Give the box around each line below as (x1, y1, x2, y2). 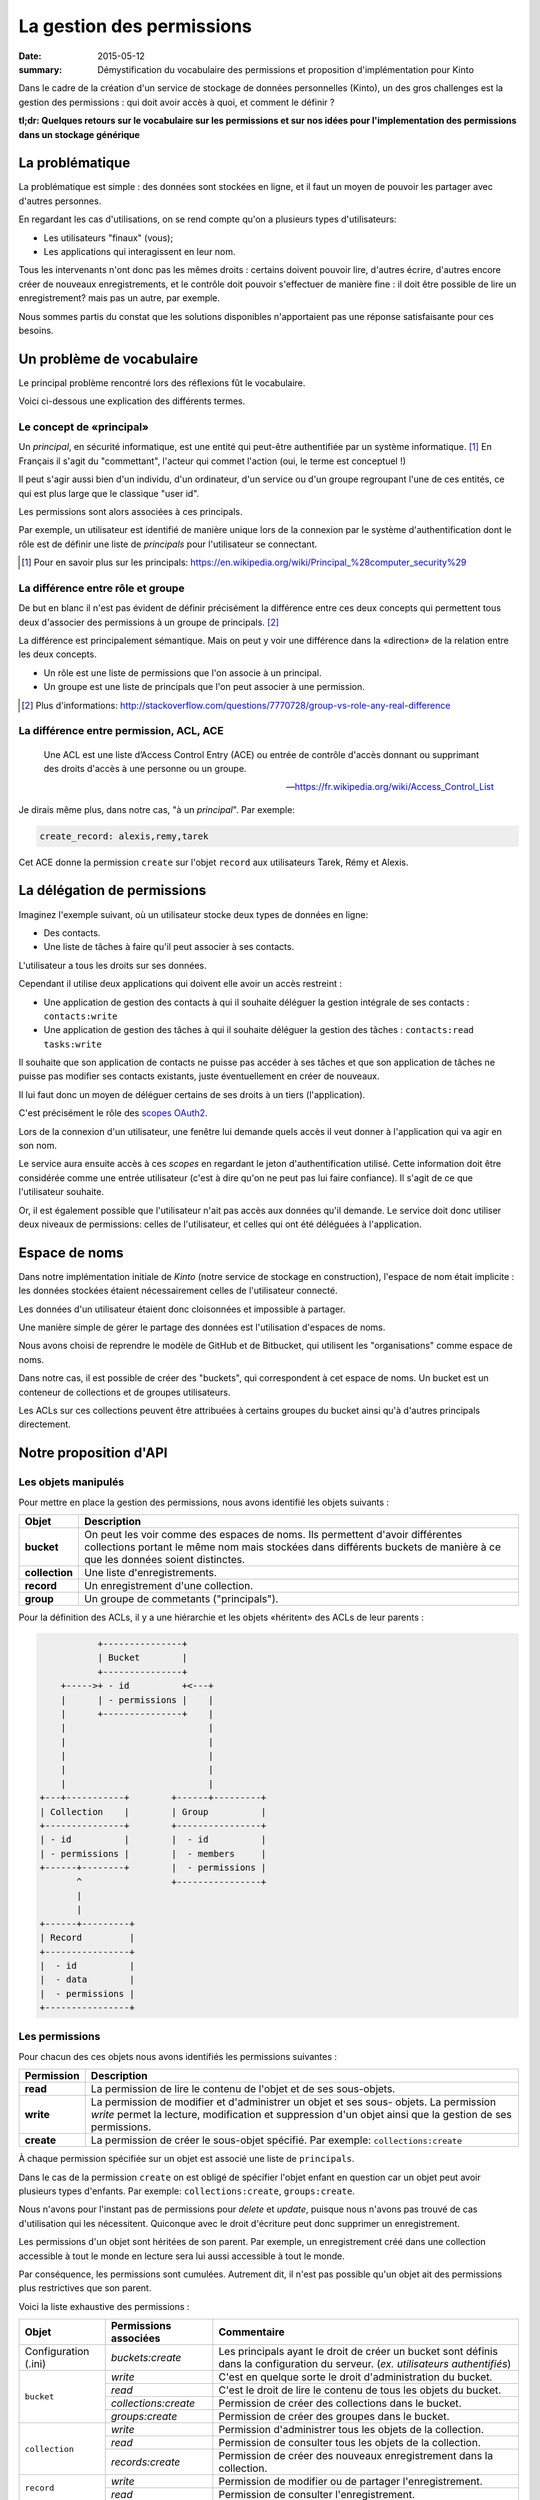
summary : (18, 63, 63, 75)
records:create (110, 2455, 181, 2469)
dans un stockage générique (18, 128, 140, 140)
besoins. (18, 324, 54, 336)
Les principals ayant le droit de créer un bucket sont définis (218, 2345, 499, 2359)
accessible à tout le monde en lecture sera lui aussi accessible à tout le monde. (18, 2250, 345, 2262)
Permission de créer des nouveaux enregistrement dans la (218, 2449, 494, 2463)
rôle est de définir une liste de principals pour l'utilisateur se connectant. (18, 538, 318, 550)
